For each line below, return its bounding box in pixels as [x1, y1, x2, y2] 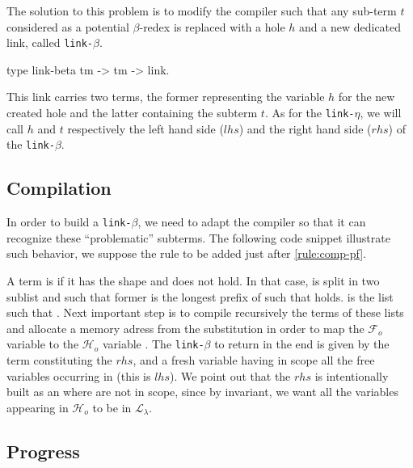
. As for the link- [264, 104, 355, 121]
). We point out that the [169, 367, 291, 384]
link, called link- [6, 34, 93, 51]
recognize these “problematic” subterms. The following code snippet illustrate [6, 229, 390, 246]
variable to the [6, 335, 79, 352]
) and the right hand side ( [238, 120, 372, 137]
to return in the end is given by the [214, 335, 390, 352]
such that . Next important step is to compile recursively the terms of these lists [6, 304, 404, 321]
